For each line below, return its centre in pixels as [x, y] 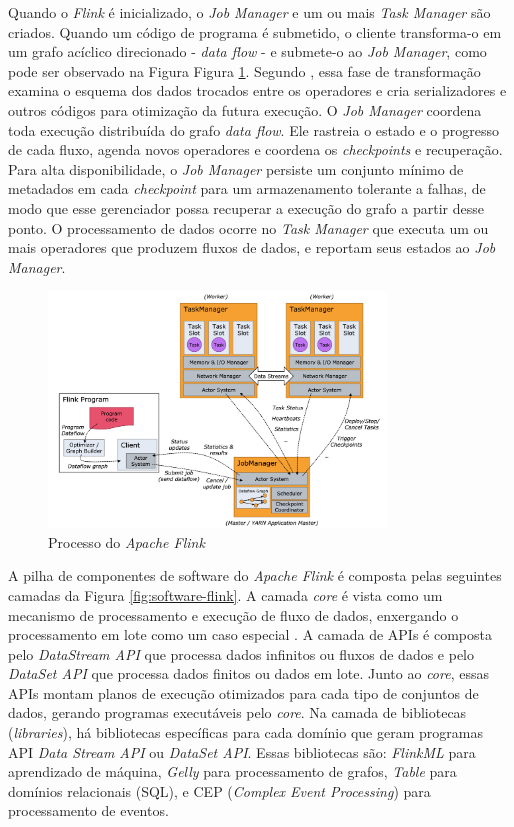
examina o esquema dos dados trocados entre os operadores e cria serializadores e [257, 90]
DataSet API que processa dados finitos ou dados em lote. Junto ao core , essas [248, 673]
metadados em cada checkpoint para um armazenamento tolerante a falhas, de [247, 188]
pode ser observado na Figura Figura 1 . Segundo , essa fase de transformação [244, 70]
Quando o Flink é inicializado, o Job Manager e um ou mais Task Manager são [249, 12]
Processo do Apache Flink [126, 541]
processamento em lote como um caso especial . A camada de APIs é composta [250, 634]
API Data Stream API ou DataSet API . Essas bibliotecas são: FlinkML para [242, 751]
